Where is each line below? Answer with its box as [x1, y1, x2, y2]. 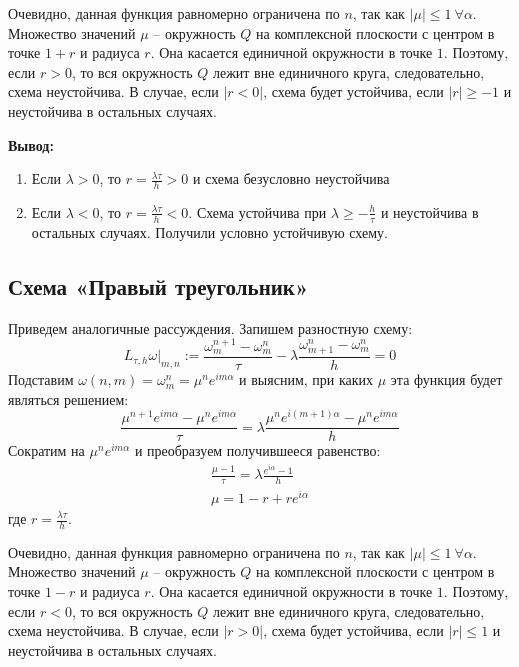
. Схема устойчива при [188, 201, 327, 222]
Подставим [8, 369, 74, 390]
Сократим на [8, 440, 85, 461]
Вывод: [8, 134, 54, 155]
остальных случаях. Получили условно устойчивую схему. [31, 221, 388, 242]
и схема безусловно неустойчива [192, 168, 390, 189]
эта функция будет [390, 369, 503, 390]
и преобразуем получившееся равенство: [134, 440, 381, 461]
